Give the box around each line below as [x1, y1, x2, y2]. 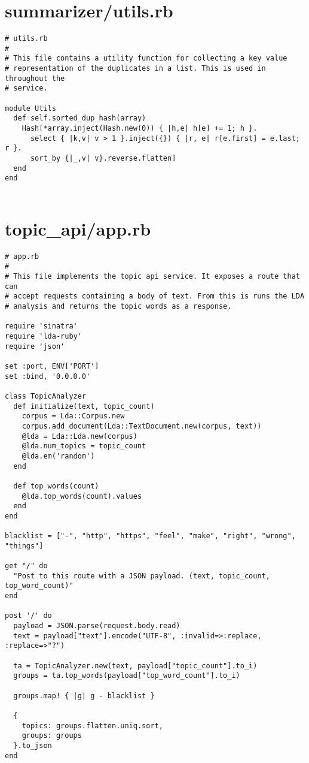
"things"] [5, 541, 44, 550]
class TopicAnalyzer [5, 391, 87, 400]
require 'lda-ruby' [5, 332, 82, 340]
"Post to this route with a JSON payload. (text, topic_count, [13, 571, 270, 580]
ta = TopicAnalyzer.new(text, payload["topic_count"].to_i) [13, 661, 258, 670]
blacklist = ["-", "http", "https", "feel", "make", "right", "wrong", [5, 532, 296, 541]
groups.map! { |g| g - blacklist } [13, 691, 155, 700]
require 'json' [5, 342, 65, 351]
